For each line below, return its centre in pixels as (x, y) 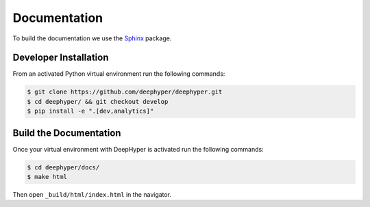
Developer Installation (61, 58)
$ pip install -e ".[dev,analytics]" (90, 111)
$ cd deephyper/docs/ (63, 167)
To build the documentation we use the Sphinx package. (92, 38)
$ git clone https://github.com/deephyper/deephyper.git (125, 92)
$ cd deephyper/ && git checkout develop (98, 101)
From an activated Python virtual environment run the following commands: (119, 74)
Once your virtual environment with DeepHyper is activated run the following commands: (138, 149)
